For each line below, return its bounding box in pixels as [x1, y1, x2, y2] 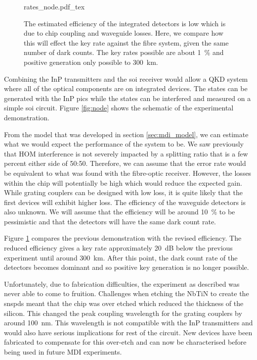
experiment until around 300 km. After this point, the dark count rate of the [4, 252, 238, 262]
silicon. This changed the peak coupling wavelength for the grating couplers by [4, 308, 242, 318]
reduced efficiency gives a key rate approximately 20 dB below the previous [4, 243, 233, 253]
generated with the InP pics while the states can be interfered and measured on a [4, 93, 251, 103]
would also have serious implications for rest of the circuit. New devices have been [4, 327, 253, 337]
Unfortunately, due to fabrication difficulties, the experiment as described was [4, 278, 240, 289]
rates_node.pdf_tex [24, 1, 85, 11]
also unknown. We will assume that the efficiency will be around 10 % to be [4, 206, 235, 217]
